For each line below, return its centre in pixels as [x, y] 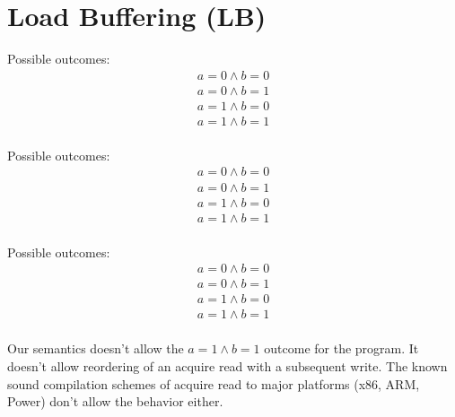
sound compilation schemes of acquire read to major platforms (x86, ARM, [214, 383]
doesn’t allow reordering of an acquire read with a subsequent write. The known [227, 365]
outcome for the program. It [341, 348]
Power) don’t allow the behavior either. [115, 401]
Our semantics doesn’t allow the [96, 348]
